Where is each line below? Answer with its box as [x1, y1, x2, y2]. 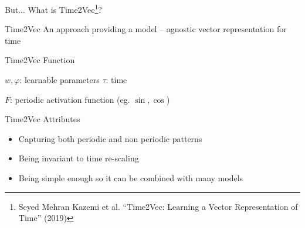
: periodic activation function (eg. [10, 93, 130, 105]
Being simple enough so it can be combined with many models [18, 172, 243, 184]
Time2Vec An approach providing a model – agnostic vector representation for [5, 23, 287, 35]
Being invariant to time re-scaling [18, 152, 139, 164]
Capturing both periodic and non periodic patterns [18, 132, 202, 144]
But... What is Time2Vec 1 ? [5, 2, 102, 15]
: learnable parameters [19, 74, 100, 86]
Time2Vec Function [5, 54, 75, 66]
